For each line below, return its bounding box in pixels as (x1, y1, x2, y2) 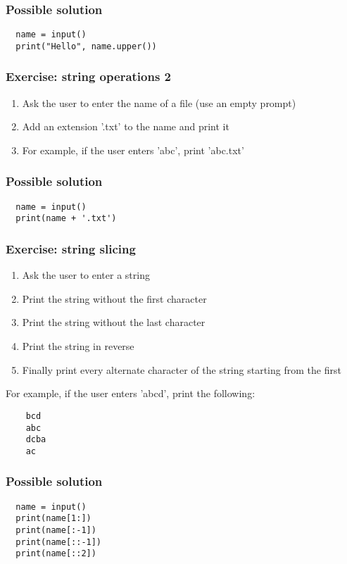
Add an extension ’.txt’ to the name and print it (22, 119, 229, 134)
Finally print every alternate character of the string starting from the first (22, 362, 341, 377)
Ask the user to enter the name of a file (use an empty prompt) (22, 95, 296, 110)
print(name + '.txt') (15, 213, 117, 224)
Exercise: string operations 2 (6, 68, 172, 85)
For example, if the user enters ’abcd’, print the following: (6, 386, 255, 401)
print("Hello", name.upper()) (15, 41, 157, 51)
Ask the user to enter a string (22, 268, 150, 282)
